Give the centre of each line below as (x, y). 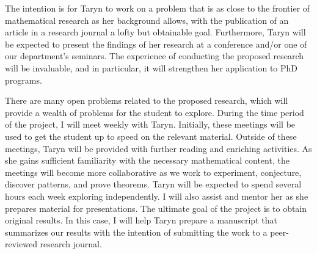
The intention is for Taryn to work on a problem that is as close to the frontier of (158, 8)
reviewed (21, 244)
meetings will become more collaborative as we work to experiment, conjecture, (153, 172)
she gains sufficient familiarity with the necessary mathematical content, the (147, 160)
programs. (24, 80)
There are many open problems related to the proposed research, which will (147, 100)
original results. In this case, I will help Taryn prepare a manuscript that (141, 220)
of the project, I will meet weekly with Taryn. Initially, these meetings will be (150, 124)
